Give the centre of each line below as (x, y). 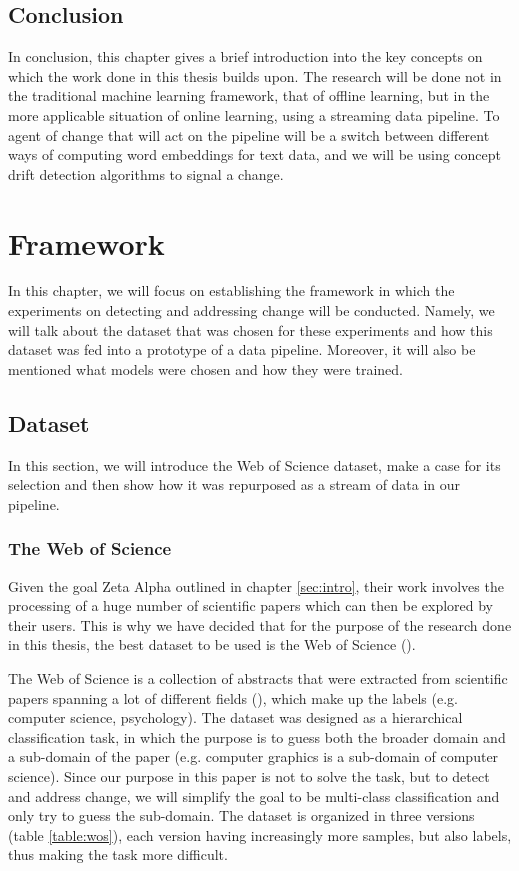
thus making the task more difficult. (118, 854)
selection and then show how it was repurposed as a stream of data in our (234, 484)
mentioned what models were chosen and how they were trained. (205, 368)
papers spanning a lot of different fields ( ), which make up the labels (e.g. (233, 697)
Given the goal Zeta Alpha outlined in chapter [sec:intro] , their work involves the (256, 585)
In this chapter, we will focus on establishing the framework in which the (231, 290)
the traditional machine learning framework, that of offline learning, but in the (249, 95)
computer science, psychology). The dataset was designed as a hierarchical (235, 717)
